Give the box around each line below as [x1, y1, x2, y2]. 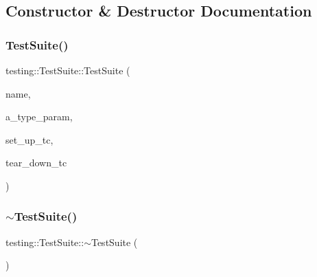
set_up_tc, [5, 132, 54, 146]
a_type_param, [5, 109, 73, 124]
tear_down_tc [5, 155, 67, 170]
